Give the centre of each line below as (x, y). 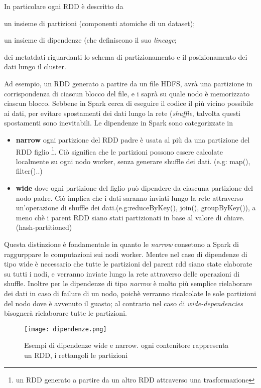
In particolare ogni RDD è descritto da (64, 6)
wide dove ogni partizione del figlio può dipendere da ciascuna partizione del (134, 187)
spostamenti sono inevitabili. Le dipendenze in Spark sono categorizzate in (118, 123)
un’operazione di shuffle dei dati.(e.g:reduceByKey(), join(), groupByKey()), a (136, 208)
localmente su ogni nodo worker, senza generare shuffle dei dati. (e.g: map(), (133, 161)
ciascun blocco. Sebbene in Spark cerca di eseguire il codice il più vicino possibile (129, 103)
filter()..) (29, 171)
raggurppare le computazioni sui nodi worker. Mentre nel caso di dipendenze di (126, 254)
